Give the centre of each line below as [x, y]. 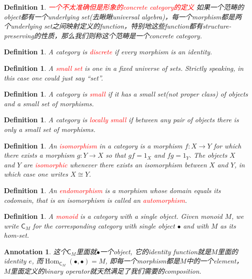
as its [228, 225]
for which [227, 145]
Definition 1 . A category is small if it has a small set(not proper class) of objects [126, 94]
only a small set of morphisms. [50, 129]
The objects [210, 155]
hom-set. [16, 235]
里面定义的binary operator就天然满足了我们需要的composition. [106, 271]
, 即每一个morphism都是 [142, 261]
